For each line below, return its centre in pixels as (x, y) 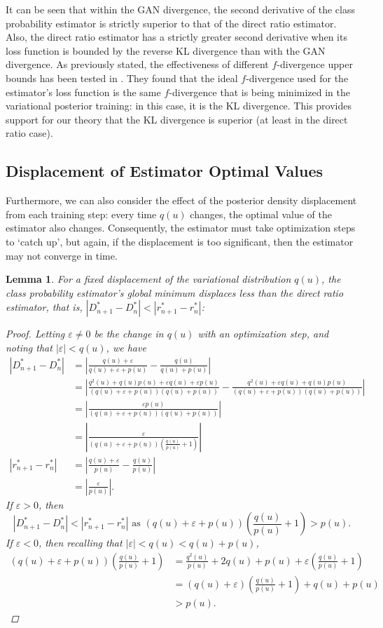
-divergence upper (315, 64)
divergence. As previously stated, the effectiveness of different (137, 64)
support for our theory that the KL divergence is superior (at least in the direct (177, 119)
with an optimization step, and (263, 334)
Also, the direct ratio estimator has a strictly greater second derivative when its (176, 37)
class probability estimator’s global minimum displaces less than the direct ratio (175, 292)
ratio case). (29, 133)
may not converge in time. (62, 255)
